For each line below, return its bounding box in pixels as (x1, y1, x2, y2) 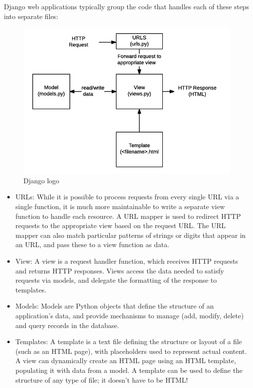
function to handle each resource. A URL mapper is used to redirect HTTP (15, 211, 241, 221)
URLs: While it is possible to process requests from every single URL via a (15, 192, 239, 202)
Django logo (23, 175, 59, 185)
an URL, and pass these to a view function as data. (15, 239, 170, 250)
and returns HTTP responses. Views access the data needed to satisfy (15, 265, 224, 275)
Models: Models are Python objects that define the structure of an (15, 301, 214, 311)
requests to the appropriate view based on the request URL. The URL (15, 220, 226, 231)
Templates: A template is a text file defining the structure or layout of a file (15, 336, 242, 347)
